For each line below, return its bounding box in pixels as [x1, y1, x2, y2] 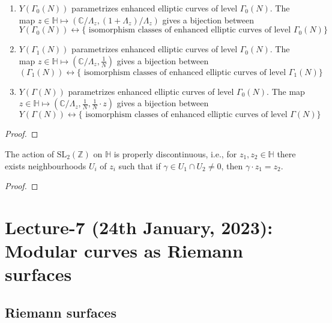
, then [221, 159, 243, 172]
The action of [5, 147, 55, 160]
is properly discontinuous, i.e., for [113, 147, 237, 160]
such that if [118, 159, 161, 172]
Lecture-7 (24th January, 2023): [5, 214, 273, 239]
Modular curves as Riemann [5, 238, 243, 263]
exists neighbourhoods [5, 159, 86, 172]
